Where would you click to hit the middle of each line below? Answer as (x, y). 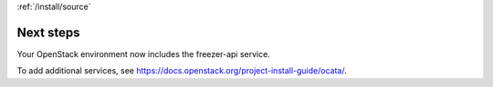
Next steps (48, 32)
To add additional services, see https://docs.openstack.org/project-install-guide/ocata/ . (182, 71)
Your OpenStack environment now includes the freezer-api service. (144, 53)
